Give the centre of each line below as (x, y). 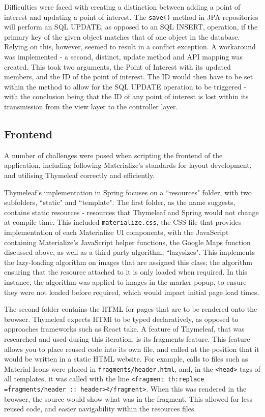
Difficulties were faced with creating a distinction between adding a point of (122, 7)
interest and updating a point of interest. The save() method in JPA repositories (131, 17)
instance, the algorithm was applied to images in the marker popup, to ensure (125, 281)
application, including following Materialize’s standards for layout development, (128, 165)
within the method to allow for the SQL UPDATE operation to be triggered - (125, 86)
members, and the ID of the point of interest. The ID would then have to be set (129, 77)
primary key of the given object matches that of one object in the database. (122, 36)
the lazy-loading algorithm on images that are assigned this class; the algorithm (128, 262)
